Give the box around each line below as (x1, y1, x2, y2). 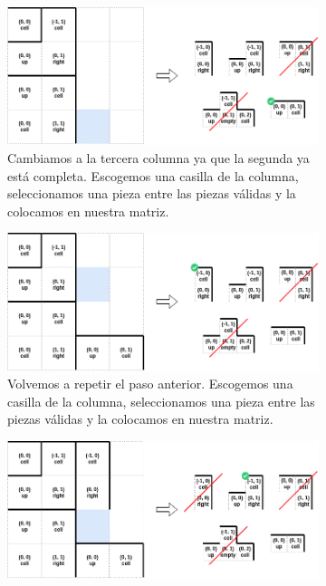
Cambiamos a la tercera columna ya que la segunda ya (7, 148, 310, 167)
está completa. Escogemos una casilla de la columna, (7, 166, 299, 185)
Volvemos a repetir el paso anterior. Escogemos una (7, 374, 293, 393)
